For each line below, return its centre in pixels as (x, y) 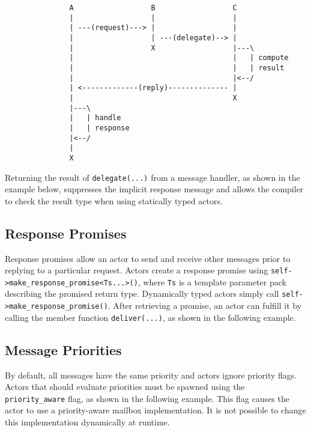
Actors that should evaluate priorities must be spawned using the (125, 387)
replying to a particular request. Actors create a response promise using (137, 270)
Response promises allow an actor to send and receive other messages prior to (148, 258)
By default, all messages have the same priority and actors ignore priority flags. (151, 375)
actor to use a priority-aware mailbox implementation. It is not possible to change (155, 410)
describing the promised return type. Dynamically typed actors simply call (142, 294)
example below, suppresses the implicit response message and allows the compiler (154, 189)
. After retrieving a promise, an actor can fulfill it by (205, 306)
